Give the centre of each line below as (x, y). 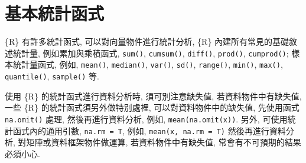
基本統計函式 (55, 13)
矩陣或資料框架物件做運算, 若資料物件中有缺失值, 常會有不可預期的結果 (164, 142)
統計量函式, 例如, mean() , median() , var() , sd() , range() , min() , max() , (148, 64)
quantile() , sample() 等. (52, 76)
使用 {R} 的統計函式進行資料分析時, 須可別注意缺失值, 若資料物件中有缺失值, (153, 96)
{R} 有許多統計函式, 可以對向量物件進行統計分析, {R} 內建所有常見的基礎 (147, 41)
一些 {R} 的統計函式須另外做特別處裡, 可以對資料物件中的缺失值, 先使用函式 (152, 107)
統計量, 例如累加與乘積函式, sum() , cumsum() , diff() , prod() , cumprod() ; (151, 53)
